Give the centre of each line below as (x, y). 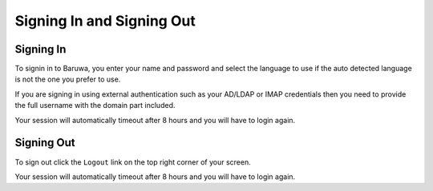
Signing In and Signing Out (105, 21)
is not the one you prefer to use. (68, 79)
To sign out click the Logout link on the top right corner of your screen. (133, 162)
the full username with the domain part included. (95, 105)
